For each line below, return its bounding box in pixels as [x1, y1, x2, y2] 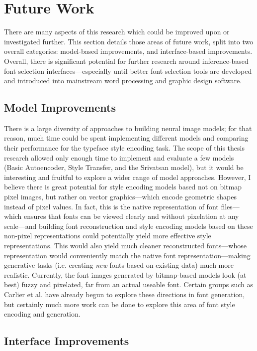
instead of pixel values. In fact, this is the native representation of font [4, 201, 219, 211]
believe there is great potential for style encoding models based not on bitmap [4, 181, 242, 192]
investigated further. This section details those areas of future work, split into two [4, 36, 254, 46]
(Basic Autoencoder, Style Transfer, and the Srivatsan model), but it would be [4, 162, 244, 173]
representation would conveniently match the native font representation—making [4, 250, 251, 260]
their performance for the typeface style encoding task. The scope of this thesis [4, 143, 245, 153]
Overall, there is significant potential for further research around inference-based [4, 55, 249, 66]
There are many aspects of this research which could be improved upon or [4, 26, 230, 37]
